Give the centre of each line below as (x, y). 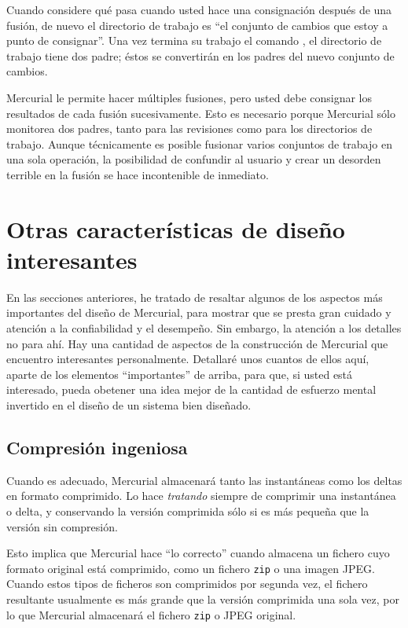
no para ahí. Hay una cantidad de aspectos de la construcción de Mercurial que (197, 343)
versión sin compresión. (62, 526)
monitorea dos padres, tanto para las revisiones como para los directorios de (189, 129)
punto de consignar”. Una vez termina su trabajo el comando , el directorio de (194, 40)
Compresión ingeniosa (97, 447)
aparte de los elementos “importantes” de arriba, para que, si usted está (180, 374)
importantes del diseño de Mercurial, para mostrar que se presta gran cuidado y (199, 312)
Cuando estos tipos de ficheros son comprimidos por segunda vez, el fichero (187, 584)
